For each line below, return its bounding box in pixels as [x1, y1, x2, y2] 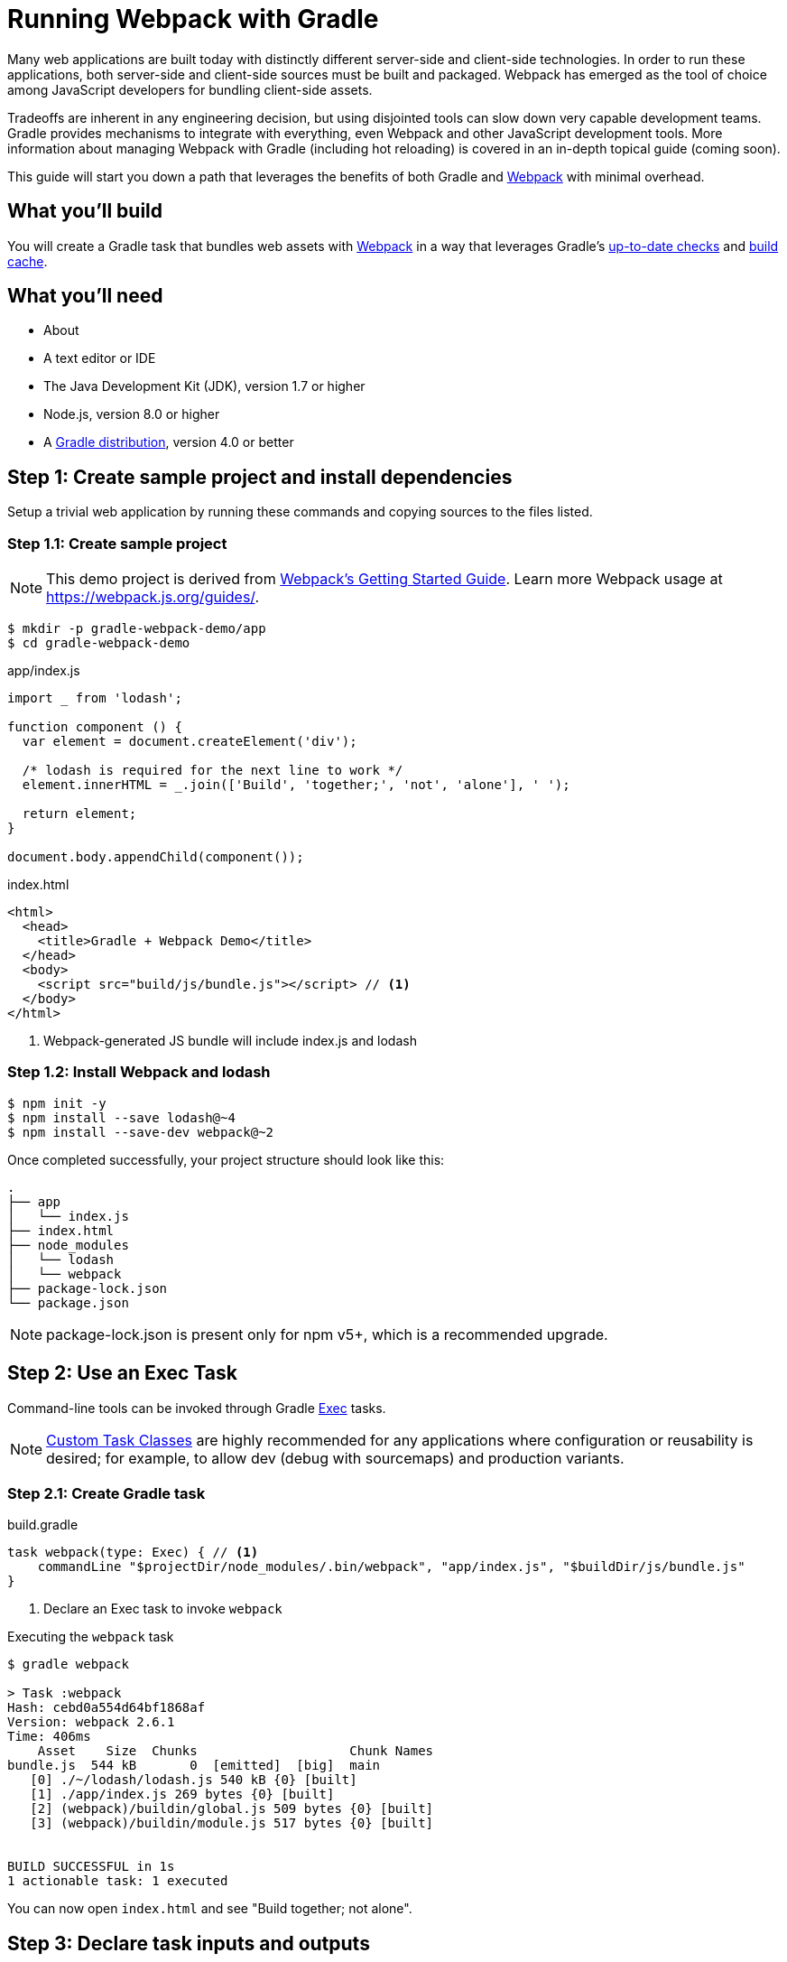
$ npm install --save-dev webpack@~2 [7, 1124, 274, 1139]
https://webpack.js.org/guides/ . [46, 588, 260, 607]
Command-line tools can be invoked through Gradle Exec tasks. [7, 1399, 386, 1416]
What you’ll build [7, 200, 163, 223]
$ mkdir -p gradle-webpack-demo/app [7, 621, 266, 637]
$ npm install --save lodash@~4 [7, 1110, 236, 1125]
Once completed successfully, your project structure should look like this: [7, 1151, 445, 1167]
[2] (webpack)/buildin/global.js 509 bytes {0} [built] [30, 1801, 434, 1817]
